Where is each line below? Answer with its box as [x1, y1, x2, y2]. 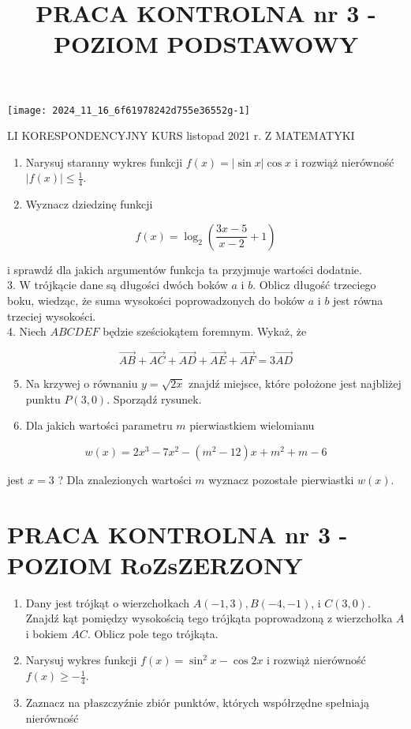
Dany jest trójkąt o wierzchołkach [25, 594, 190, 611]
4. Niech [7, 323, 47, 340]
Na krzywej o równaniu [25, 375, 138, 392]
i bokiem [25, 625, 68, 641]
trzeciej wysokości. [7, 307, 96, 324]
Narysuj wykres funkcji [25, 652, 137, 668]
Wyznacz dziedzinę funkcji [25, 196, 153, 212]
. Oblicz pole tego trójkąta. [87, 625, 219, 641]
